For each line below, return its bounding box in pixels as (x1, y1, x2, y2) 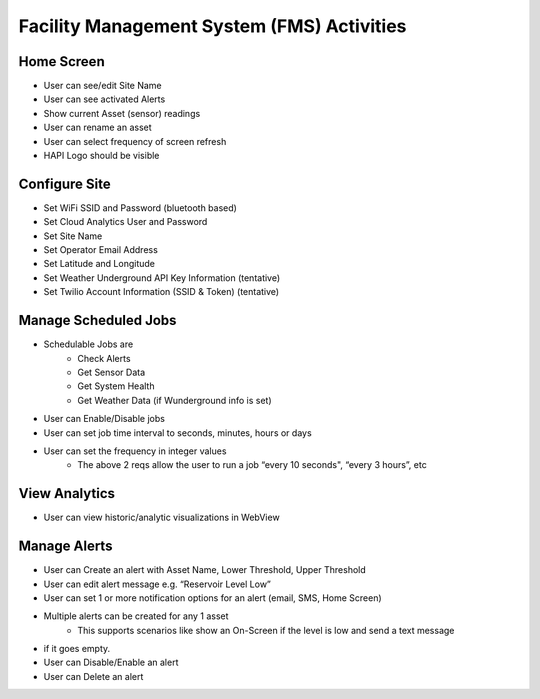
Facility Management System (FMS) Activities (18, 15, 407, 37)
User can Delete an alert (43, 670, 144, 682)
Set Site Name (43, 230, 103, 242)
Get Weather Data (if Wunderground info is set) (77, 394, 272, 406)
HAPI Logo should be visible (43, 150, 160, 162)
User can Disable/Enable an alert (43, 656, 179, 669)
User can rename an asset (43, 121, 152, 134)
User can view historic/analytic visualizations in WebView (43, 511, 280, 524)
